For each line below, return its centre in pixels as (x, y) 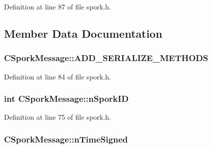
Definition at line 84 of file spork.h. (58, 76)
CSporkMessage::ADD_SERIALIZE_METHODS (106, 58)
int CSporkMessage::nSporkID (66, 99)
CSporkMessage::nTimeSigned (66, 139)
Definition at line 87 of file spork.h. (58, 6)
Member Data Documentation (83, 33)
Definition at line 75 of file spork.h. (58, 117)
